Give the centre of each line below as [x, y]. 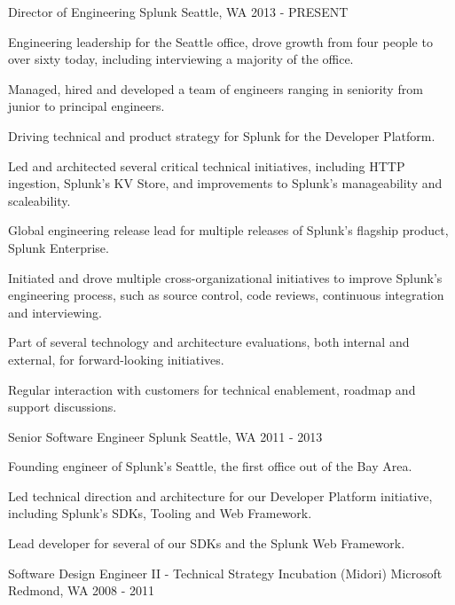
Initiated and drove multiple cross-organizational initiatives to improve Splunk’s [225, 277]
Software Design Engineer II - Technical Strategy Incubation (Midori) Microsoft [225, 573]
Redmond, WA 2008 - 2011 [82, 590]
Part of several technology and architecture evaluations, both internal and [209, 342]
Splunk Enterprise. [59, 247]
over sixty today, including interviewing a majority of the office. [181, 59]
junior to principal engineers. [86, 106]
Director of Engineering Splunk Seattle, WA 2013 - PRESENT [178, 12]
